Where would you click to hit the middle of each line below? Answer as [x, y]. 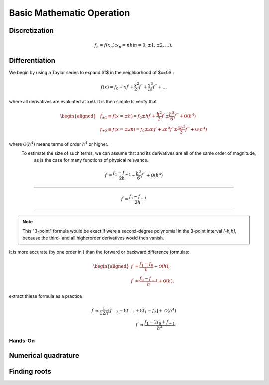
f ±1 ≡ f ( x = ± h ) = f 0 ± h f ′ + [128, 116]
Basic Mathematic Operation [69, 13]
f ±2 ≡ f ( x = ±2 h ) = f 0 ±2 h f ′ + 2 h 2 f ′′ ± [139, 130]
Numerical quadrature [44, 355]
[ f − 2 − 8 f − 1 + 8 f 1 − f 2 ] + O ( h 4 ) [142, 311]
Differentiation [32, 61]
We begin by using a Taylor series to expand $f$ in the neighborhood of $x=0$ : [92, 72]
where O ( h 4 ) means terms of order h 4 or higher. [59, 144]
